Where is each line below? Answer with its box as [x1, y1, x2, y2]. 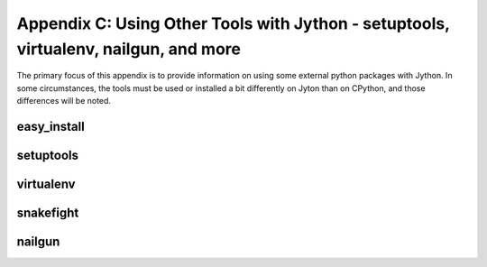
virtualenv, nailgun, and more [16, 39, 241, 59]
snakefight [16, 205, 79, 220]
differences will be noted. [16, 96, 112, 106]
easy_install [16, 118, 85, 134]
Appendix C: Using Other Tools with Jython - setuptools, [16, 14, 450, 33]
